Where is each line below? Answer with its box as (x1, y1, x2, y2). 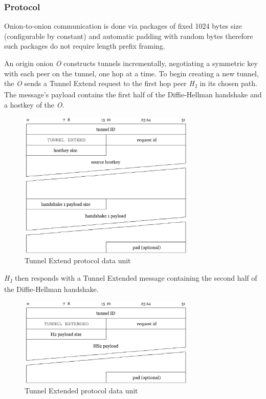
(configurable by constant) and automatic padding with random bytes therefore (4, 30, 253, 41)
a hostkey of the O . (4, 99, 64, 110)
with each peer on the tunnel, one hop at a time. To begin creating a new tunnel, (4, 68, 259, 78)
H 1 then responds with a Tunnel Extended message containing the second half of (4, 272, 257, 284)
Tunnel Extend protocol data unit (25, 255, 131, 265)
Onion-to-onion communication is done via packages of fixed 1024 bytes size (4, 20, 242, 31)
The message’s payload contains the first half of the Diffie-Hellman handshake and (4, 89, 262, 100)
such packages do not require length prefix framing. (4, 40, 165, 51)
